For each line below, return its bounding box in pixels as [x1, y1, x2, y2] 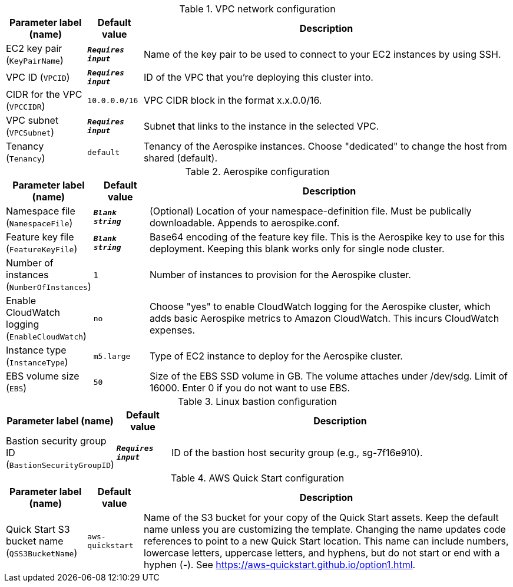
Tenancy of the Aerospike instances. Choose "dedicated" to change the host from [144, 140, 507, 152]
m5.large [93, 351, 131, 361]
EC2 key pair [6, 42, 62, 54]
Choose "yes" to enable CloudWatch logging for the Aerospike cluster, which [149, 301, 491, 312]
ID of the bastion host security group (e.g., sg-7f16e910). [171, 447, 423, 459]
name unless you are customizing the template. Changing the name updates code [144, 523, 506, 535]
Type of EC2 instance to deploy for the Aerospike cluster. [149, 350, 403, 362]
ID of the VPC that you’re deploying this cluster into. [144, 71, 373, 83]
